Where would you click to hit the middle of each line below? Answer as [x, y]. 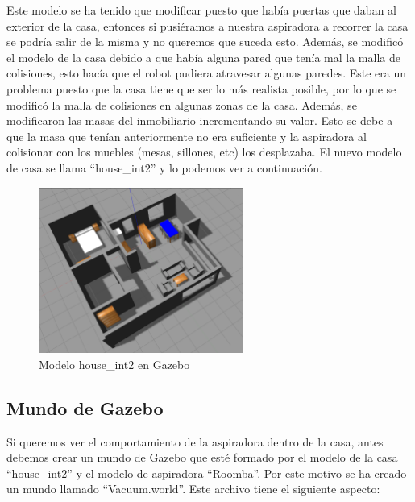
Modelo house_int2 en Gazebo [114, 364]
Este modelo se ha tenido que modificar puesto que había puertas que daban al [201, 10]
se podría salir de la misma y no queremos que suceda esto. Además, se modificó [205, 41]
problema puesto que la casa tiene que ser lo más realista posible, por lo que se [201, 88]
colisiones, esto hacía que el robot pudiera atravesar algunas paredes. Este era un [207, 73]
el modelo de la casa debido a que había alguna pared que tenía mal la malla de [203, 57]
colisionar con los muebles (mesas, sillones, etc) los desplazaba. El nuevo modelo [204, 152]
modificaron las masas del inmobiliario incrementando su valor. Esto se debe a [200, 120]
